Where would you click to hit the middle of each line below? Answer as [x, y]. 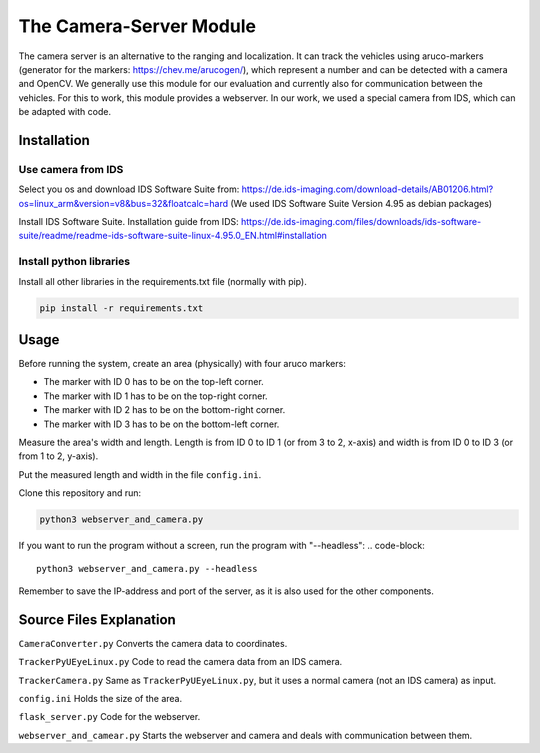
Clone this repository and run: [80, 493]
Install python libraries [74, 262]
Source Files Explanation [97, 619]
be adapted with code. [65, 112]
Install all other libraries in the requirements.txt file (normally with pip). [162, 281]
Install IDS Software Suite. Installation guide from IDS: [128, 222]
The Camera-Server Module [137, 26]
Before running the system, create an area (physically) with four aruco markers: [182, 364]
